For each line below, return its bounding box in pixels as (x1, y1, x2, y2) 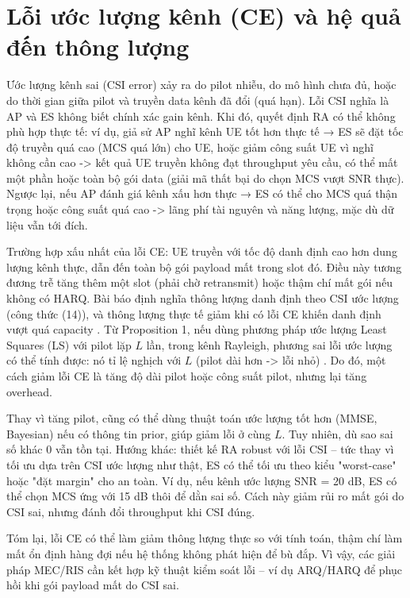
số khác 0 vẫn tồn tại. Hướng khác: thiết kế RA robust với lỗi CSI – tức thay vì (6, 441, 394, 457)
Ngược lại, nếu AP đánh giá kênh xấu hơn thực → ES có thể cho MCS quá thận (6, 185, 398, 202)
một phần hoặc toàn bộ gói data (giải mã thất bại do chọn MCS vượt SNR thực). (6, 169, 404, 186)
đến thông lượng (6, 30, 190, 63)
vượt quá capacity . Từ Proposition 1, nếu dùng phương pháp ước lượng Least (6, 321, 387, 338)
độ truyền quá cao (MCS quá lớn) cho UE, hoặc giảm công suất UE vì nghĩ (6, 138, 374, 155)
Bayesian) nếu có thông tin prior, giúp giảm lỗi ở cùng (6, 425, 271, 442)
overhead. (6, 383, 52, 399)
